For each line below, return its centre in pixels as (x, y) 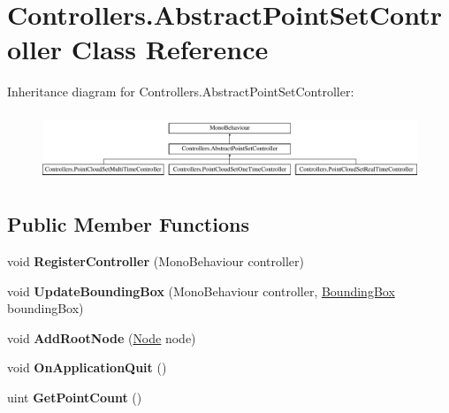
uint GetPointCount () (75, 397)
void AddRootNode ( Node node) (102, 337)
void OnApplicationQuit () (87, 367)
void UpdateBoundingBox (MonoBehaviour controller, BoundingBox (201, 291)
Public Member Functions (128, 224)
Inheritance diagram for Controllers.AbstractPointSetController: (181, 92)
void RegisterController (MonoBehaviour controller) (156, 260)
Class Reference (170, 49)
